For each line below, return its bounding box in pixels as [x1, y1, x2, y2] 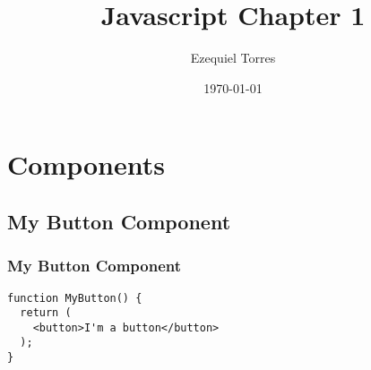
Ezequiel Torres [190, 48, 276, 67]
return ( [20, 306, 72, 320]
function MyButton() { [7, 291, 142, 305]
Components [7, 146, 165, 183]
